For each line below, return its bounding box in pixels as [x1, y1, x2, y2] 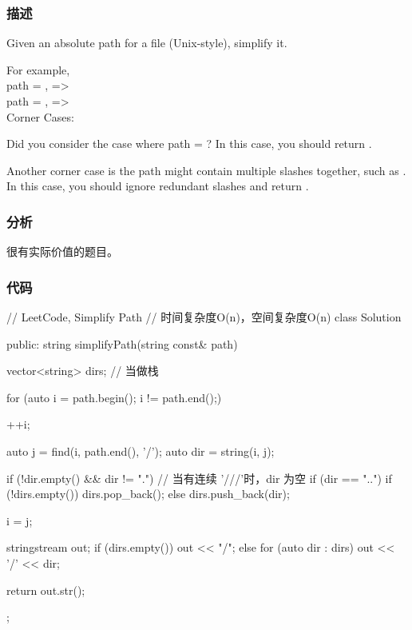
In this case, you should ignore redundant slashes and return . [6, 177, 309, 194]
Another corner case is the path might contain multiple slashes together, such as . [6, 161, 406, 178]
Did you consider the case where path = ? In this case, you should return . [6, 135, 372, 152]
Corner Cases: [6, 108, 74, 125]
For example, [6, 61, 70, 78]
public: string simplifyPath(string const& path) [6, 335, 238, 352]
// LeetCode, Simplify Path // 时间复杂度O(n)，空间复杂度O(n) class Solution [6, 309, 402, 325]
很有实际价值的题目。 [6, 243, 118, 260]
